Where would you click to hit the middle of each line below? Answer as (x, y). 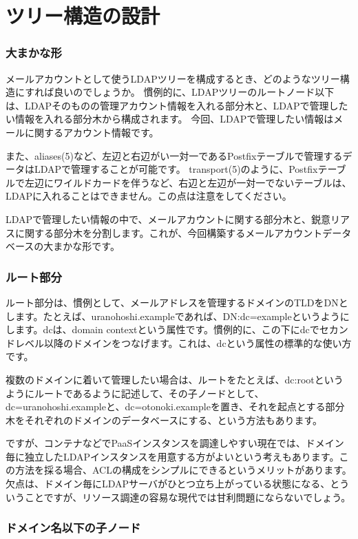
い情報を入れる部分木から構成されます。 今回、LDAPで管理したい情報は (170, 119)
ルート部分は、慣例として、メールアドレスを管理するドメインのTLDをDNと (177, 302)
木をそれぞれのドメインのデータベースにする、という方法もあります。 (164, 420)
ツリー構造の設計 (83, 15)
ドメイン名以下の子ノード (73, 528)
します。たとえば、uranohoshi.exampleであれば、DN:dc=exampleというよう (173, 316)
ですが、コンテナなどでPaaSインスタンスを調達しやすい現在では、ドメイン (175, 443)
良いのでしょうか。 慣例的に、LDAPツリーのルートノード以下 (194, 92)
